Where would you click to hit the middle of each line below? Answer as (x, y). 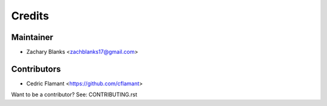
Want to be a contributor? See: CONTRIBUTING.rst (74, 94)
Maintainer (32, 37)
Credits (30, 16)
